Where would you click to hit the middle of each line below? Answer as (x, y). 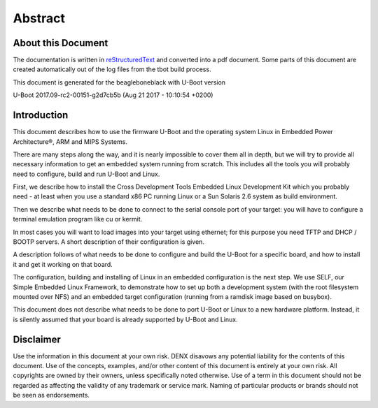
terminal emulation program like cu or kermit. (78, 219)
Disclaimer (37, 339)
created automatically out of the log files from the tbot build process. (112, 69)
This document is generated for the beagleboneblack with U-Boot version (119, 82)
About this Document (61, 43)
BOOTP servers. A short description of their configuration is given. (108, 242)
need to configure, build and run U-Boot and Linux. (86, 174)
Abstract (39, 18)
